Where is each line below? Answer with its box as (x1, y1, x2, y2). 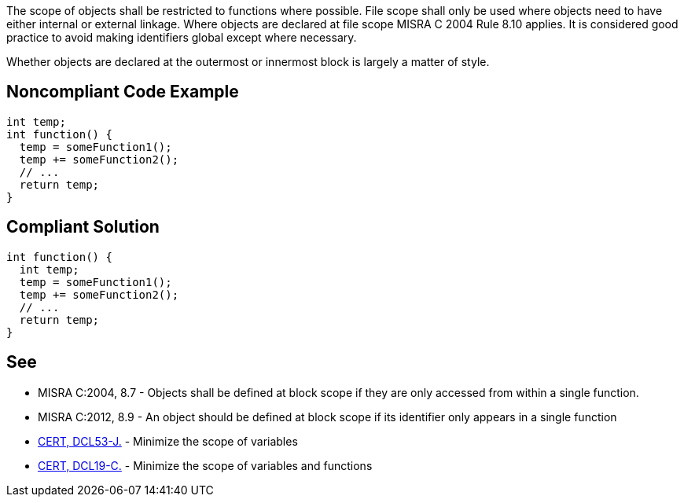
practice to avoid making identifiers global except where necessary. (6, 31, 357, 44)
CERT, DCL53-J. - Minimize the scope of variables (38, 434, 298, 448)
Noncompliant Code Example (6, 82, 239, 102)
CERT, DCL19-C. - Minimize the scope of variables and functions (38, 458, 373, 472)
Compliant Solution (6, 217, 160, 237)
